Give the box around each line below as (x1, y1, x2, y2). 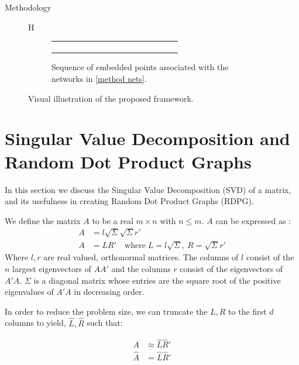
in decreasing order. (74, 285, 145, 298)
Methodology (5, 1, 51, 13)
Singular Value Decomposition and (5, 126, 290, 150)
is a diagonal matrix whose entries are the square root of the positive (33, 274, 281, 286)
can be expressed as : (215, 214, 291, 226)
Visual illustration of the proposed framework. (28, 92, 194, 104)
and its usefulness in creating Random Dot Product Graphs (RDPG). (5, 195, 254, 207)
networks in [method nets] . (51, 73, 147, 85)
